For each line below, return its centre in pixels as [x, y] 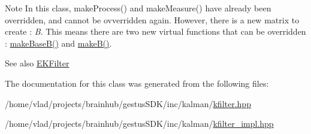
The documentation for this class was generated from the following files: [137, 83]
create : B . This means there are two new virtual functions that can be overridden [155, 31]
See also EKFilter [37, 63]
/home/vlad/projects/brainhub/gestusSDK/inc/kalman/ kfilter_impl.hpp [139, 124]
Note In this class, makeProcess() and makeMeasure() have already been [138, 8]
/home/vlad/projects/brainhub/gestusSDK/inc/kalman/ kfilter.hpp [128, 103]
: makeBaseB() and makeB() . [58, 43]
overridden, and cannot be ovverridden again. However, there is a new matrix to [152, 19]
